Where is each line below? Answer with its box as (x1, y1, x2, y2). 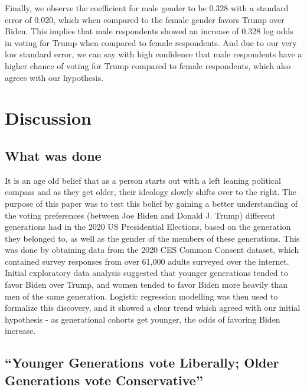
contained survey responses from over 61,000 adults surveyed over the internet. (5, 255, 289, 267)
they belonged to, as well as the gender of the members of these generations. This (5, 232, 300, 244)
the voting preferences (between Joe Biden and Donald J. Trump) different (5, 209, 276, 221)
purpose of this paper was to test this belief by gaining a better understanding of (5, 197, 298, 209)
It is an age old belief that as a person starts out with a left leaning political (5, 174, 281, 186)
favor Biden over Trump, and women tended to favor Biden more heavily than (5, 278, 288, 291)
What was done (5, 146, 102, 164)
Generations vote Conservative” (5, 370, 203, 389)
